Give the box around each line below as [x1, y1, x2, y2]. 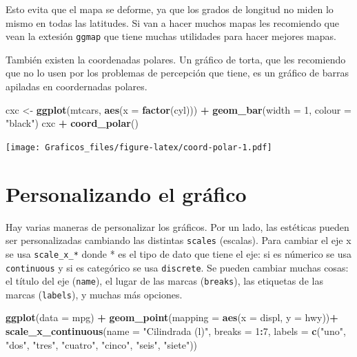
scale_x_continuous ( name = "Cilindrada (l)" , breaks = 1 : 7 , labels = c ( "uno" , [6, 324, 346, 338]
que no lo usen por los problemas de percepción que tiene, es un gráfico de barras [6, 65, 349, 80]
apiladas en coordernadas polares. [6, 79, 147, 94]
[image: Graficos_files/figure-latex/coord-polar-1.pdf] [6, 142, 272, 152]
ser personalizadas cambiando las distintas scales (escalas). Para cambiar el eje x [6, 233, 351, 247]
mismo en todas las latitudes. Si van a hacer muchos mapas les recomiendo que [6, 15, 339, 30]
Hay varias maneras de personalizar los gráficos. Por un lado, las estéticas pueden [6, 219, 349, 234]
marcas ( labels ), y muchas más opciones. [6, 287, 183, 301]
